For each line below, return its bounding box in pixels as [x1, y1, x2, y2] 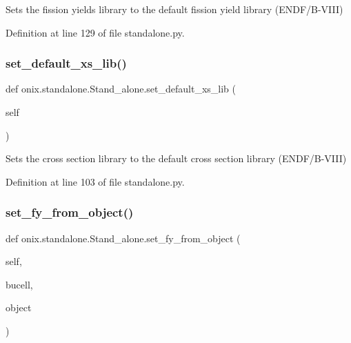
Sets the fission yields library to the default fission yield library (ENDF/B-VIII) [6, 2, 343, 16]
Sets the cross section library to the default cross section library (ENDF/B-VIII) [6, 151, 347, 166]
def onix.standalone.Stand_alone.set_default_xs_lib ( [6, 81, 236, 96]
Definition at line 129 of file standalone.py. [6, 25, 185, 39]
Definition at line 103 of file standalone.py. [6, 174, 185, 188]
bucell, [6, 277, 33, 291]
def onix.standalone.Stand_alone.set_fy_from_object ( [6, 231, 241, 245]
